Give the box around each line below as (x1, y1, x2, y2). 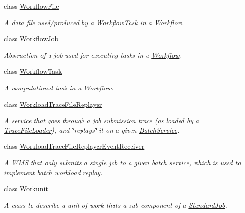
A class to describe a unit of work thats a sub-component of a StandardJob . (4, 199, 227, 210)
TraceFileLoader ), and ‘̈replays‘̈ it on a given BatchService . (4, 124, 180, 135)
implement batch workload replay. (4, 167, 103, 177)
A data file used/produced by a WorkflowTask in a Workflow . (4, 17, 184, 27)
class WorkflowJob (4, 34, 59, 44)
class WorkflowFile (4, 1, 59, 11)
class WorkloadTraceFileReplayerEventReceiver (4, 141, 145, 151)
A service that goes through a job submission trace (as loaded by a (4, 115, 199, 125)
